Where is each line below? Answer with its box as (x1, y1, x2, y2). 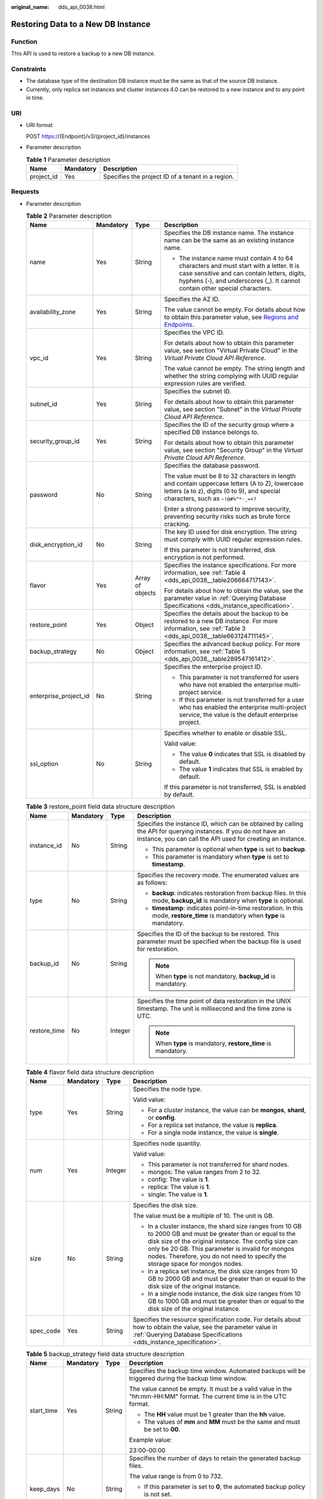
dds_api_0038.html (58, 4, 105, 10)
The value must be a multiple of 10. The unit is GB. (132, 1212, 275, 1220)
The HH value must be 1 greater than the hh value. (144, 1410, 286, 1419)
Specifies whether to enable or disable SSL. (164, 729, 287, 738)
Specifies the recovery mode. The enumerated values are (136, 871, 299, 879)
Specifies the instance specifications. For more (164, 561, 297, 570)
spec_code (29, 1327, 61, 1335)
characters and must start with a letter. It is (179, 261, 300, 270)
